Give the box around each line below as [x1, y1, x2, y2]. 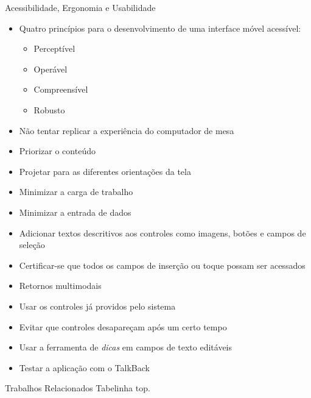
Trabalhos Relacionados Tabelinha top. [5, 382, 150, 394]
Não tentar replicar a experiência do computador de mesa [19, 124, 234, 137]
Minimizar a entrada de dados [19, 205, 131, 218]
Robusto [33, 103, 65, 116]
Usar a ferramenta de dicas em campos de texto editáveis [19, 341, 232, 354]
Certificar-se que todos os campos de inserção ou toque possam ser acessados [19, 258, 306, 271]
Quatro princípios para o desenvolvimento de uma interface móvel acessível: [19, 21, 301, 34]
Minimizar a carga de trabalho [19, 185, 133, 198]
